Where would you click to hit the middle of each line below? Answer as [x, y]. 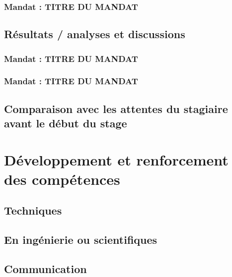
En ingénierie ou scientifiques [81, 240]
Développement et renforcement [116, 159]
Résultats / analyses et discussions [95, 34]
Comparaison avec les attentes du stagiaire [116, 108]
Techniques [33, 210]
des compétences [62, 179]
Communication [45, 269]
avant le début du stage [66, 123]
